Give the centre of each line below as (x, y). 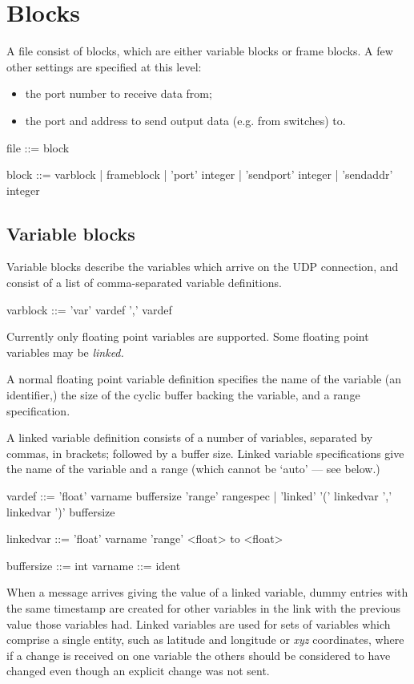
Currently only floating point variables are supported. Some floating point (188, 336)
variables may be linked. (65, 352)
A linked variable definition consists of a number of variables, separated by (190, 437)
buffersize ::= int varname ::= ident (94, 565)
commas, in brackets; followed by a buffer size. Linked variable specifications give (205, 453)
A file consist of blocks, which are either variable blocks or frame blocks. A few (200, 51)
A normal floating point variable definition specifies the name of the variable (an (204, 379)
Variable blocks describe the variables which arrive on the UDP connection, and (203, 267)
